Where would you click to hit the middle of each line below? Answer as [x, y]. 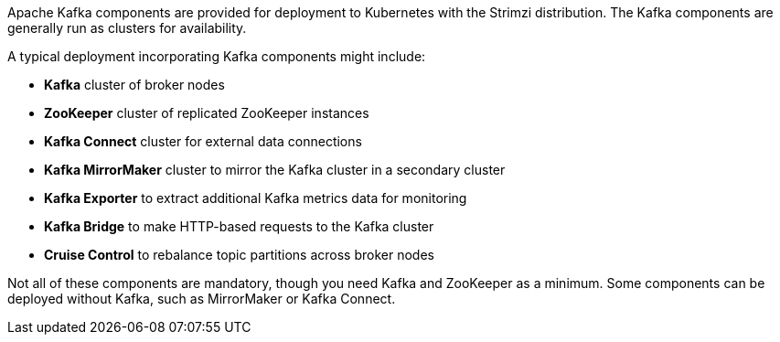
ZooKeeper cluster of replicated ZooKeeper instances [207, 113]
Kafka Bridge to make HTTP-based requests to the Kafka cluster [239, 226]
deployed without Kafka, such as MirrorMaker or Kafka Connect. [202, 299]
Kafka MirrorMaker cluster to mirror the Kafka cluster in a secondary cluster [275, 170]
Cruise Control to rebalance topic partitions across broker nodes [239, 255]
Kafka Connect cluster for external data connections [203, 141]
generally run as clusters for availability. [127, 28]
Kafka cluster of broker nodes [134, 85]
